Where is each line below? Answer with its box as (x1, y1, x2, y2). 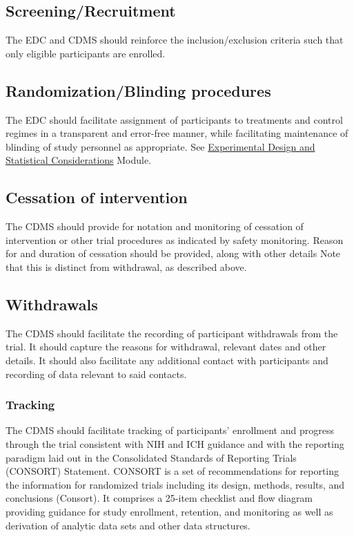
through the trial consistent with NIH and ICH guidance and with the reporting (6, 436, 344, 451)
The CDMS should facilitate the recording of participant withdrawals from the (6, 326, 338, 340)
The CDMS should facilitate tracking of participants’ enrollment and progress (6, 423, 334, 437)
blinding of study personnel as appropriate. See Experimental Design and (6, 139, 315, 153)
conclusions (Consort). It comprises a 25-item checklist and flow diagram (6, 491, 313, 505)
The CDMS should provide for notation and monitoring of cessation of (6, 219, 304, 234)
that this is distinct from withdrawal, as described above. (6, 259, 247, 274)
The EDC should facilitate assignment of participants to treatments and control (6, 112, 343, 126)
